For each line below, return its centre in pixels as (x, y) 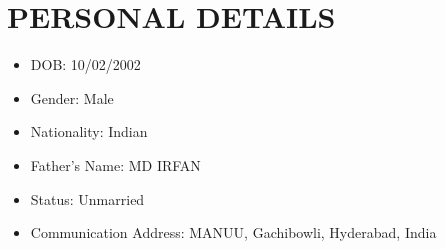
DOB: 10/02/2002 (85, 64)
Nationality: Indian (89, 131)
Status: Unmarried (87, 198)
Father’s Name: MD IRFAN (115, 164)
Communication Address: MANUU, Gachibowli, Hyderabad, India (233, 232)
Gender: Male (72, 97)
